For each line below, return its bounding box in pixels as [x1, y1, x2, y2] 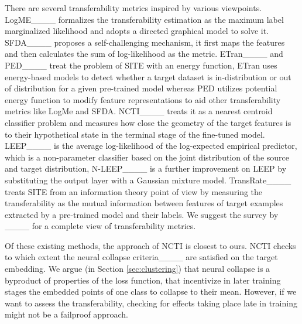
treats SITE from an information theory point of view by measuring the [5, 185, 263, 197]
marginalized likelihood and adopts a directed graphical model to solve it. [5, 25, 269, 37]
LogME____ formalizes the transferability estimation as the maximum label [5, 13, 284, 25]
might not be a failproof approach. [5, 308, 128, 320]
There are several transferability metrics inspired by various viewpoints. [5, 2, 262, 13]
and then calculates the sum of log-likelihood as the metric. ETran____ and [5, 47, 283, 60]
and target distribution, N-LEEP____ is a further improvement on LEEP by [5, 162, 287, 175]
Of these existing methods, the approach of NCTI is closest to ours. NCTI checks [5, 239, 296, 251]
